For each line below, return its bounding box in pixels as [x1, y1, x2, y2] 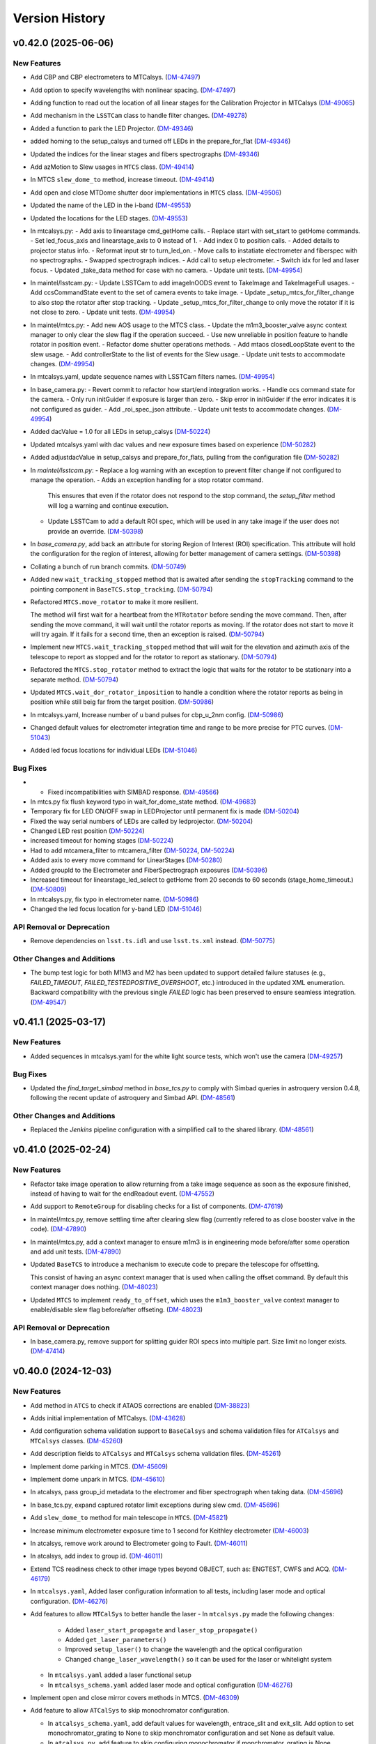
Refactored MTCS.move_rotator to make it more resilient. [30, 597, 198, 606]
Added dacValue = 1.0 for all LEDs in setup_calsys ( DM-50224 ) [30, 428, 211, 436]
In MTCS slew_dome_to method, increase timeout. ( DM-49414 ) [30, 175, 215, 184]
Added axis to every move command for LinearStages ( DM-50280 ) [30, 856, 223, 864]
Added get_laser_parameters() [65, 1636, 167, 1644]
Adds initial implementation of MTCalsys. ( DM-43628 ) [30, 1414, 186, 1422]
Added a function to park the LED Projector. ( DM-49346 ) [30, 124, 194, 133]
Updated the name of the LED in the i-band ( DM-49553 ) [30, 201, 191, 209]
